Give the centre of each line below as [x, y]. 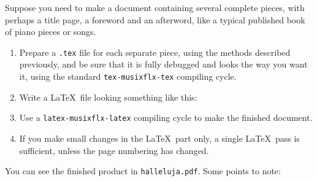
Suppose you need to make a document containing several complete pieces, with [155, 7]
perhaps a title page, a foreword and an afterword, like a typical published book [155, 19]
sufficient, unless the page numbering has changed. [114, 150]
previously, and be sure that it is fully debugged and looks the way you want [163, 64]
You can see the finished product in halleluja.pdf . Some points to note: [143, 171]
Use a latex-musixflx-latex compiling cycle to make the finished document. [166, 117]
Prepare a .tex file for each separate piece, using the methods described [155, 52]
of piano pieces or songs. [51, 32]
